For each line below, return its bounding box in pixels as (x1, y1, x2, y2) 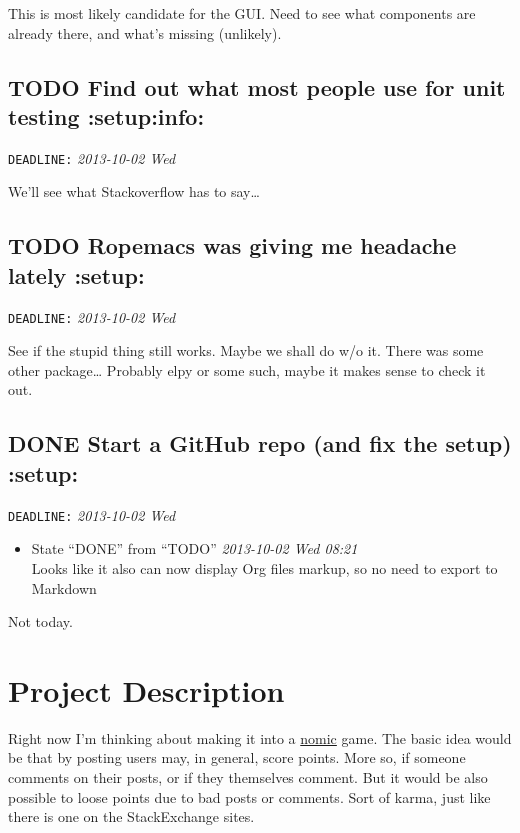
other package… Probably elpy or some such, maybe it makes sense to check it (8, 359, 486, 380)
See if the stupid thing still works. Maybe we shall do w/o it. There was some (8, 340, 484, 361)
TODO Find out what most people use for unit (8, 71, 506, 102)
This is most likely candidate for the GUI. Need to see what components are (8, 3, 476, 23)
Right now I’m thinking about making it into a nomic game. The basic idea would (8, 727, 512, 748)
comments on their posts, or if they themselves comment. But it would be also (8, 767, 488, 787)
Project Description (8, 669, 285, 710)
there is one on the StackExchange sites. (8, 806, 255, 827)
